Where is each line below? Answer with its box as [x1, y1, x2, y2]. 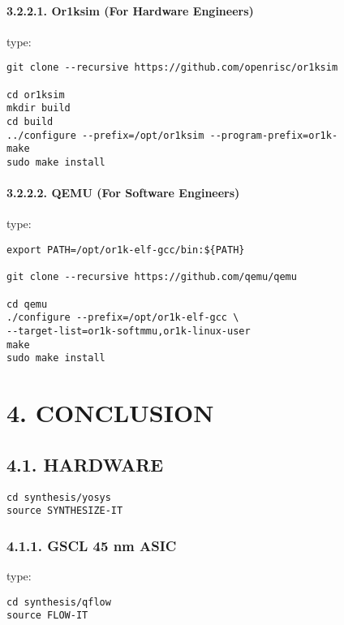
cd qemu [6, 298, 48, 310]
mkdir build [6, 102, 71, 114]
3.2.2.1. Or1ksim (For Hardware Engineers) [6, 2, 254, 19]
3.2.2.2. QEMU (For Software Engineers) [6, 184, 240, 201]
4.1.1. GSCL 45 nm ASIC [6, 535, 177, 555]
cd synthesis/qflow [6, 596, 111, 608]
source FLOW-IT [6, 610, 88, 622]
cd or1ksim [6, 88, 65, 101]
